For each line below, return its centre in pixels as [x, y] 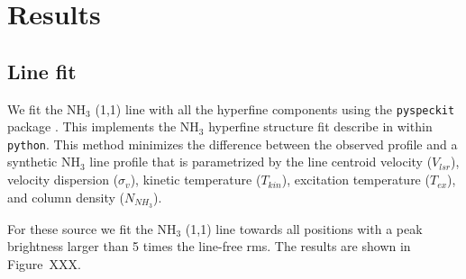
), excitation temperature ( [356, 180]
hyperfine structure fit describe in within [320, 126]
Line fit [42, 71]
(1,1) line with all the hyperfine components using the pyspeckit [275, 108]
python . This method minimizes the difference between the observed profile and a [233, 144]
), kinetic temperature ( [196, 180]
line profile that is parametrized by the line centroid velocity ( [261, 162]
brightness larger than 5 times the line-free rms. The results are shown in [209, 246]
